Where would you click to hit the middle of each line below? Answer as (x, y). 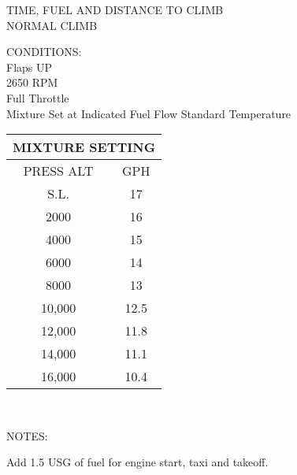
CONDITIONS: (44, 52)
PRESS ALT (58, 171)
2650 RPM (32, 82)
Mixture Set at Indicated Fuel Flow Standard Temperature (149, 113)
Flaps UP (30, 67)
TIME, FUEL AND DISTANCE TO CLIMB (115, 9)
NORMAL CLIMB (52, 25)
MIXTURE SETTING (84, 147)
